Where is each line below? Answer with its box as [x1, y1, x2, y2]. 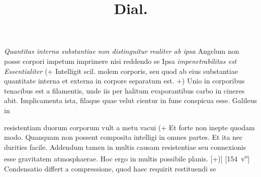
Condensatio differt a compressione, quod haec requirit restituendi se [4, 163, 216, 173]
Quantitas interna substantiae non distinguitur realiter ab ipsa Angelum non [4, 46, 239, 56]
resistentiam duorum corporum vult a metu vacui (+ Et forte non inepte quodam [4, 122, 255, 132]
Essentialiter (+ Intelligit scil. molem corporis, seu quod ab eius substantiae [4, 65, 238, 76]
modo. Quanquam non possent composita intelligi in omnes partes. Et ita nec [4, 132, 243, 142]
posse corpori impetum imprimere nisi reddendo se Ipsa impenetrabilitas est [4, 55, 237, 66]
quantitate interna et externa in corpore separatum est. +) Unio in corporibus [4, 75, 245, 86]
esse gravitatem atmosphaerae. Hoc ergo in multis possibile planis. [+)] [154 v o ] [4, 152, 250, 163]
